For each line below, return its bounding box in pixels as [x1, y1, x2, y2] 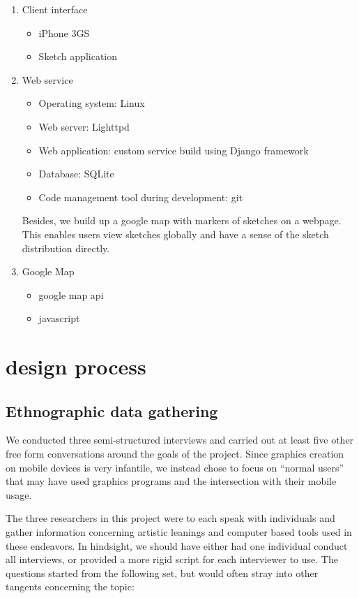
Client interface [22, 2, 88, 16]
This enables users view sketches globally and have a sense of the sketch [22, 226, 329, 241]
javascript [38, 311, 80, 326]
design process [6, 352, 146, 381]
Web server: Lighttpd [38, 119, 130, 133]
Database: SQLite [38, 166, 114, 181]
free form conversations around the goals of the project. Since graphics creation [6, 446, 344, 461]
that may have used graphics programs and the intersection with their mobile [6, 474, 337, 488]
